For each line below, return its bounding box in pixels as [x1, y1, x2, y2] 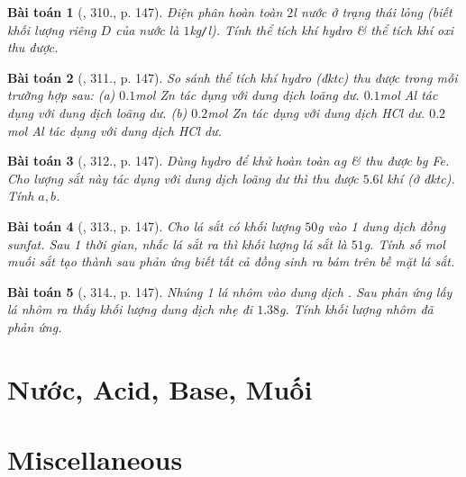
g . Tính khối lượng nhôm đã [279, 300, 434, 319]
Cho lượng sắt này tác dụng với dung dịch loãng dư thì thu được [7, 168, 359, 187]
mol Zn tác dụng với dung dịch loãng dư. [135, 85, 360, 104]
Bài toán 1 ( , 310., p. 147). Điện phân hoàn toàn [7, 3, 283, 21]
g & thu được [340, 151, 412, 170]
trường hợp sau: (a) [7, 85, 115, 104]
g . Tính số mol [363, 234, 445, 253]
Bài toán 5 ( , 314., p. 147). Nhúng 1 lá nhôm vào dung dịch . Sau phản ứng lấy [7, 282, 452, 301]
